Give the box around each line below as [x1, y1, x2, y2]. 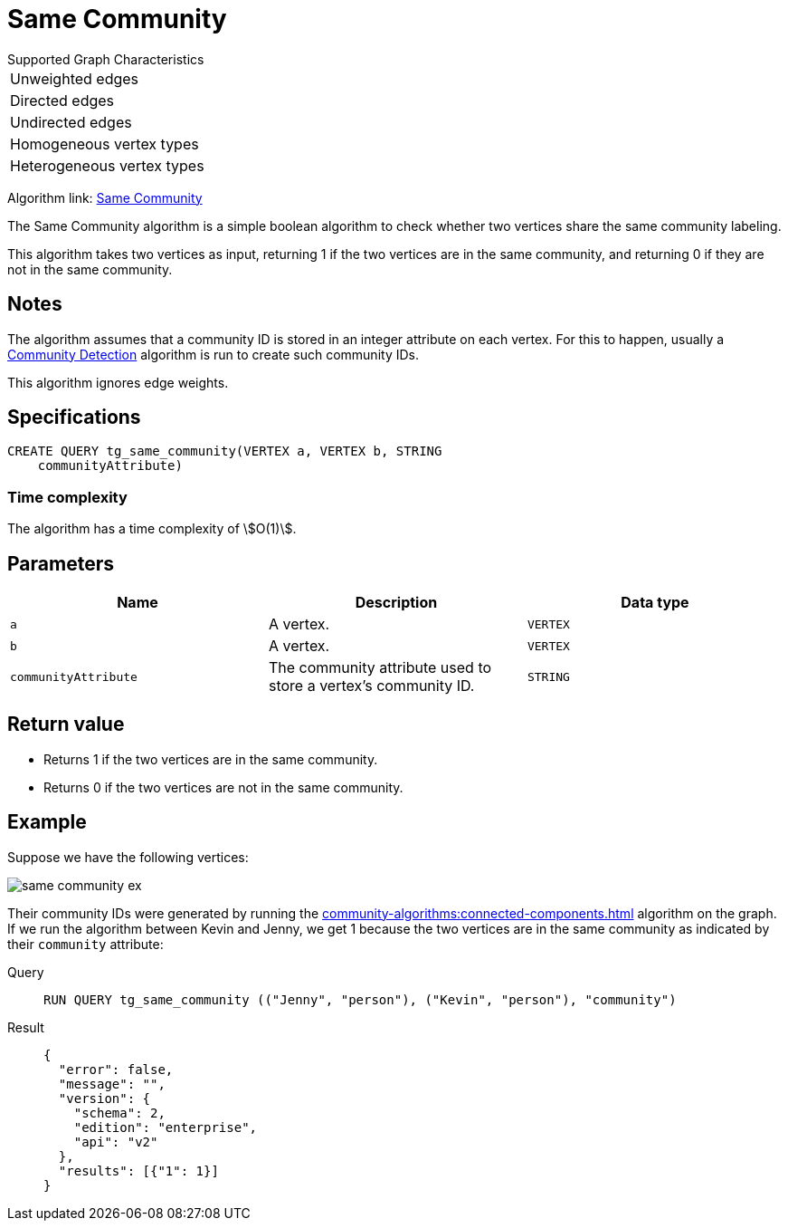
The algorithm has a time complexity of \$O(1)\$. [7, 521, 297, 537]
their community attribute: [7, 935, 164, 952]
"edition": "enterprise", [73, 1119, 258, 1135]
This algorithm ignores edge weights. [7, 374, 229, 390]
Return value [7, 713, 125, 736]
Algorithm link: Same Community [7, 189, 203, 206]
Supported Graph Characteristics [7, 51, 204, 67]
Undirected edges [10, 112, 132, 131]
